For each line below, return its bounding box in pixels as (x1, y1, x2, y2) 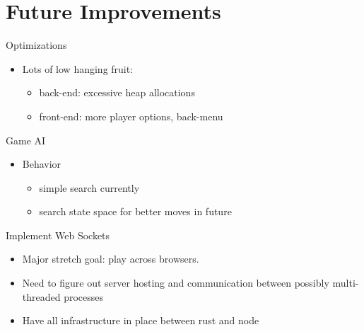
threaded (22, 289, 61, 304)
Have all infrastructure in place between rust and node (22, 313, 259, 328)
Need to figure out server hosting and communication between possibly (22, 275, 329, 290)
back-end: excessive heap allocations (39, 85, 195, 100)
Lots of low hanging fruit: (22, 61, 134, 76)
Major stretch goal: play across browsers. (22, 251, 199, 266)
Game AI (6, 132, 46, 147)
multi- (332, 275, 359, 290)
